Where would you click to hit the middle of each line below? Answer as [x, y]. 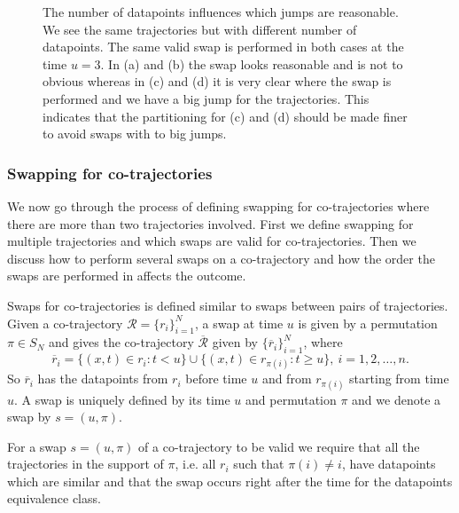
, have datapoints [389, 464]
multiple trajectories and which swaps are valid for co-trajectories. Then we [212, 241]
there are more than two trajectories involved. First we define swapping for [210, 223]
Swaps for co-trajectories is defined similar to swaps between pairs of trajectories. [228, 305]
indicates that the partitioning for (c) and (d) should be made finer [225, 116]
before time [216, 379]
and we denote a [397, 399]
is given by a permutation [368, 323]
